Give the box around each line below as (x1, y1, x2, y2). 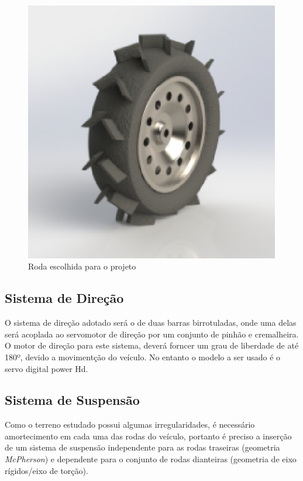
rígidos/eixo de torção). (5, 464, 88, 476)
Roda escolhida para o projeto (28, 260, 136, 272)
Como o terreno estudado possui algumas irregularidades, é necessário (5, 418, 255, 431)
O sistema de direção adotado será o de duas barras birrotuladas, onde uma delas (5, 316, 297, 329)
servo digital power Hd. (5, 362, 88, 374)
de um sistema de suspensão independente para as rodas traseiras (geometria (5, 441, 280, 453)
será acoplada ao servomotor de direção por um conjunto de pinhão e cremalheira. (5, 328, 299, 340)
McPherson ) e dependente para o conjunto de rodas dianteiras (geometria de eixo (5, 453, 297, 465)
